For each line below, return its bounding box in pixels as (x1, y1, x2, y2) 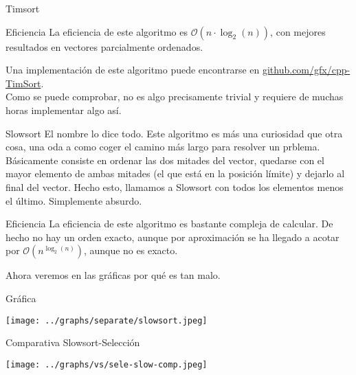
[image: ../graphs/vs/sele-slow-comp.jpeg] (5, 359, 208, 370)
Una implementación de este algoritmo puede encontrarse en (5, 62, 260, 77)
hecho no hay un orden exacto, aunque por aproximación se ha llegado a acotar (5, 229, 340, 244)
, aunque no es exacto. (83, 243, 178, 258)
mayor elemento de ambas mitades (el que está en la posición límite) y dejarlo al (5, 166, 345, 181)
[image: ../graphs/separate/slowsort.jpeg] (5, 315, 208, 326)
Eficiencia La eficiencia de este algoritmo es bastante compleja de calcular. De (5, 216, 333, 231)
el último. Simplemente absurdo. (5, 193, 142, 207)
